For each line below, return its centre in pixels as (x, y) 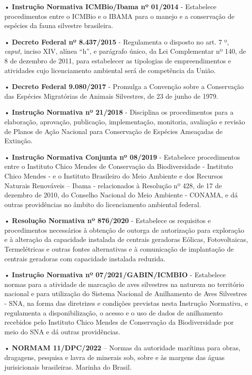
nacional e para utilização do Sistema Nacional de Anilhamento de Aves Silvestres (126, 293)
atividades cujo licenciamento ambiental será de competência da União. (110, 70)
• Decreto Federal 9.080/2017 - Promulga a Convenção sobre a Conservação (124, 86)
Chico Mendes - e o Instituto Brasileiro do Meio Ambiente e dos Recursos (114, 175)
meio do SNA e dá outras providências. (63, 331)
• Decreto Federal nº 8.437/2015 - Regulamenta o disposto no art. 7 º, (117, 41)
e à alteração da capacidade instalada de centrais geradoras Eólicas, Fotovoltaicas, (126, 239)
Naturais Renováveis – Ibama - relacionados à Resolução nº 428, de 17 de (113, 185)
